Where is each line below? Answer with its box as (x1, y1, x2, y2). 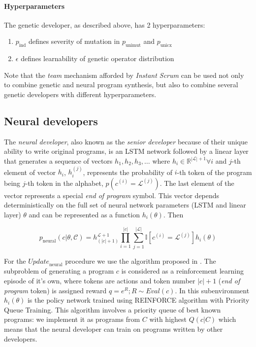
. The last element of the (160, 177, 234, 188)
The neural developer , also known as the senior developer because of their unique (4, 136, 248, 146)
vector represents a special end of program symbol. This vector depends (4, 190, 220, 200)
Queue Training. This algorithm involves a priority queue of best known (4, 304, 221, 314)
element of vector (4, 167, 56, 177)
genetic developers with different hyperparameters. (4, 89, 157, 99)
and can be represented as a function (29, 209, 140, 219)
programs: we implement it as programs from (4, 314, 140, 324)
